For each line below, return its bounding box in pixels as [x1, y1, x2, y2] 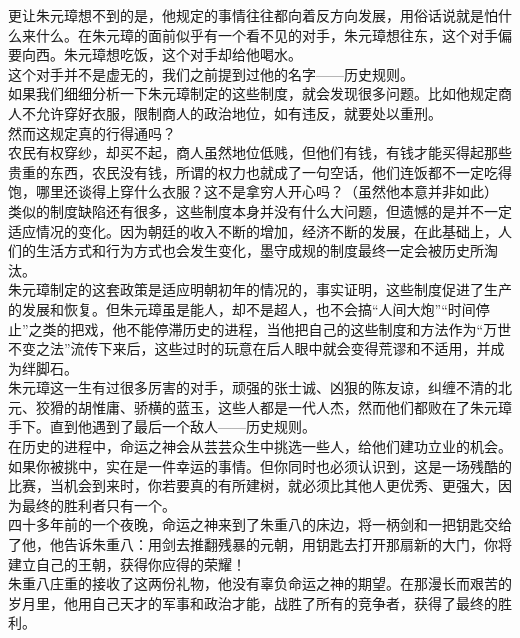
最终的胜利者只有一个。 [21, 494, 176, 515]
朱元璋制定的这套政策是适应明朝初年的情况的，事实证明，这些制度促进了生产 [8, 279, 512, 300]
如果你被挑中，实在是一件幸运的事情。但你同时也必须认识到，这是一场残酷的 [8, 455, 512, 476]
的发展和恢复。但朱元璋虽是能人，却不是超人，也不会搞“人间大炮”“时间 [8, 298, 476, 319]
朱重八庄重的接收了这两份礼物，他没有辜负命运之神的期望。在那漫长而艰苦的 [8, 573, 512, 594]
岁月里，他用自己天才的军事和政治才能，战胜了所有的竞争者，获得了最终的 [8, 592, 498, 613]
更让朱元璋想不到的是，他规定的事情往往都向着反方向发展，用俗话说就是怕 [8, 5, 498, 25]
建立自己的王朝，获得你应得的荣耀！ [8, 553, 246, 574]
